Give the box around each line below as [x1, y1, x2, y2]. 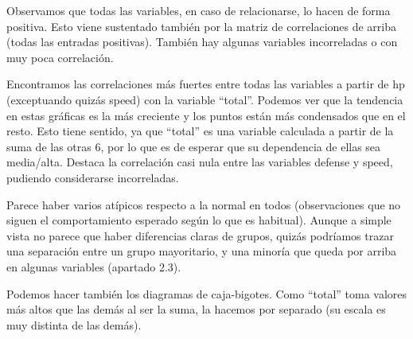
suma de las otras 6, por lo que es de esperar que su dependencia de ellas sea [6, 138, 381, 154]
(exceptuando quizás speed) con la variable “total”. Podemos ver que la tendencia [6, 91, 403, 107]
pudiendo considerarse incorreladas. [6, 169, 179, 185]
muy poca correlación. [6, 49, 114, 65]
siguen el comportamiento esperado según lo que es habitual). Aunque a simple [6, 212, 392, 228]
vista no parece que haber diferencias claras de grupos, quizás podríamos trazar [6, 227, 394, 244]
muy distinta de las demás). [6, 316, 142, 333]
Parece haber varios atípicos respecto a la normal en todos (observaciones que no [6, 196, 401, 212]
